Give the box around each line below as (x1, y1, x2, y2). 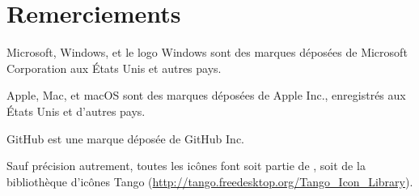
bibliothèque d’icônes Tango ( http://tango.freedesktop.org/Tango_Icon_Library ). (6, 173, 413, 190)
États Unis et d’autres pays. (6, 102, 146, 119)
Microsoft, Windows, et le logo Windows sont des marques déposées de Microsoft (6, 44, 408, 61)
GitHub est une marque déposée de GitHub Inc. (6, 130, 244, 147)
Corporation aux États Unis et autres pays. (6, 59, 222, 76)
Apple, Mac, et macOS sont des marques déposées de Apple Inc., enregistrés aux (6, 87, 406, 104)
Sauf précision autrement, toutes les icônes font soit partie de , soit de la (6, 157, 366, 174)
